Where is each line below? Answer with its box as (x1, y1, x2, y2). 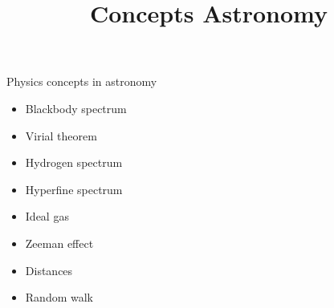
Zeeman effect (25, 234, 94, 251)
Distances (25, 261, 73, 278)
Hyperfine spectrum (25, 180, 123, 197)
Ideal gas (25, 208, 69, 225)
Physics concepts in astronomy (6, 73, 157, 90)
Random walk (25, 289, 93, 306)
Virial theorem (25, 127, 97, 144)
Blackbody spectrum (25, 99, 127, 116)
